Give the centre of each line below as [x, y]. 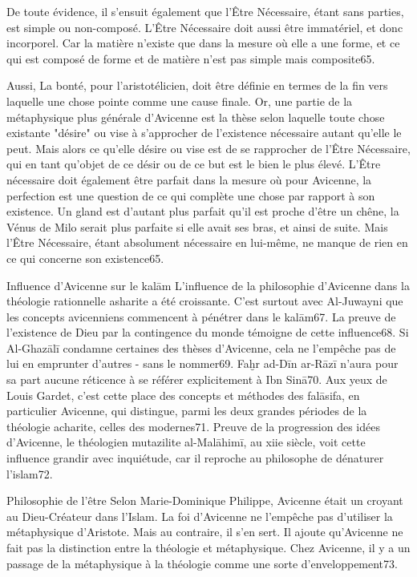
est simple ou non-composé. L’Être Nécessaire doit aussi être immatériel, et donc [205, 27]
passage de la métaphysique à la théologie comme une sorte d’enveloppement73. [202, 563]
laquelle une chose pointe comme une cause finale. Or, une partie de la [180, 101]
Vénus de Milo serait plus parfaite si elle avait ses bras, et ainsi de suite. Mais [197, 226]
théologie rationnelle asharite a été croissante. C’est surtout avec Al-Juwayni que [205, 301]
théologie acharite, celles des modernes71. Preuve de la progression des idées [193, 426]
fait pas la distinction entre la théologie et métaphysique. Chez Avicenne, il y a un [208, 547]
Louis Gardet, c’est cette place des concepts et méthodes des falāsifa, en [183, 395]
